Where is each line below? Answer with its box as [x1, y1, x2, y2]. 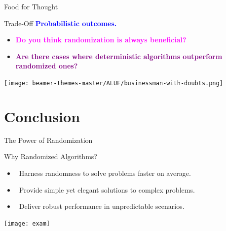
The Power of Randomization [4, 134, 93, 145]
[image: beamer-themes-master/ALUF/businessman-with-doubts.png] [4, 79, 223, 87]
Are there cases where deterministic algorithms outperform [15, 51, 223, 61]
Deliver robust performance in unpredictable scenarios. [19, 201, 185, 211]
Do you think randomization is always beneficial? [15, 34, 187, 45]
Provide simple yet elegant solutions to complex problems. [19, 184, 195, 195]
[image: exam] [4, 220, 50, 227]
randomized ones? [15, 61, 78, 71]
